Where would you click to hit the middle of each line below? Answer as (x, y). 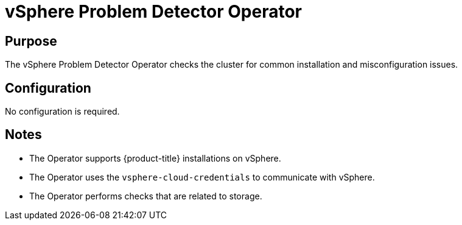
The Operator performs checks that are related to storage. (146, 196)
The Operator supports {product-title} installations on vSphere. (155, 158)
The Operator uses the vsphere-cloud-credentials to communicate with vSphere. (202, 177)
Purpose (31, 41)
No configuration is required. (62, 112)
